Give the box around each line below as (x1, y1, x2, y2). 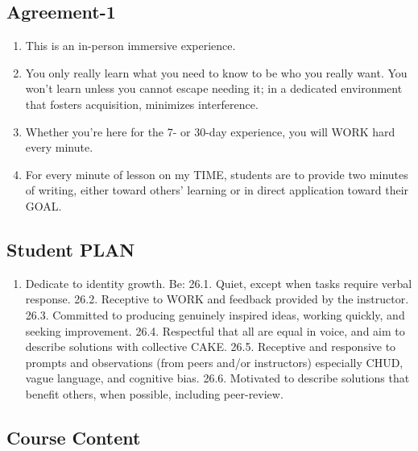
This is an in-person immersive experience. (25, 37, 236, 54)
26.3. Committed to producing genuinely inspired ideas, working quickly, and (25, 306, 405, 323)
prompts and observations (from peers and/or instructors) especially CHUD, (25, 353, 404, 370)
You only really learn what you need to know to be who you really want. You (25, 64, 408, 81)
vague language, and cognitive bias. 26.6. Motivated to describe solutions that (25, 370, 410, 386)
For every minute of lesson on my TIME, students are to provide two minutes (25, 165, 408, 182)
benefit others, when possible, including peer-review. (25, 385, 283, 402)
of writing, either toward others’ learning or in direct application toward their (25, 182, 409, 198)
